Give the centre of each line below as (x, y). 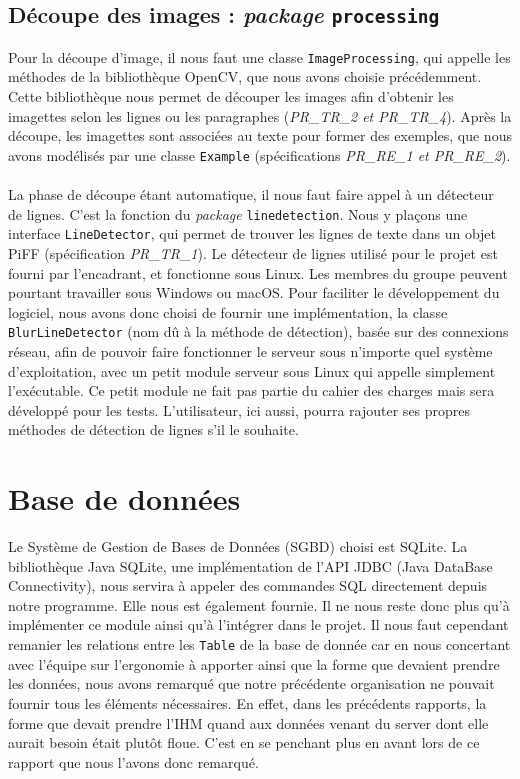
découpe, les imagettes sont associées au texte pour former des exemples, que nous (260, 135)
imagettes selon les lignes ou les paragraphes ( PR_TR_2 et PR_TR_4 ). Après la (260, 115)
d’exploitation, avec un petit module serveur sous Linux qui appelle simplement (252, 370)
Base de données (124, 498)
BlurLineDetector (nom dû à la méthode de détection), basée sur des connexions (258, 331)
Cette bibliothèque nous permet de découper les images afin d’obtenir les (231, 96)
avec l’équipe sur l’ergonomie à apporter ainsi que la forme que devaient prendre (254, 663)
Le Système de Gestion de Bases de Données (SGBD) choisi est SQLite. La (238, 546)
